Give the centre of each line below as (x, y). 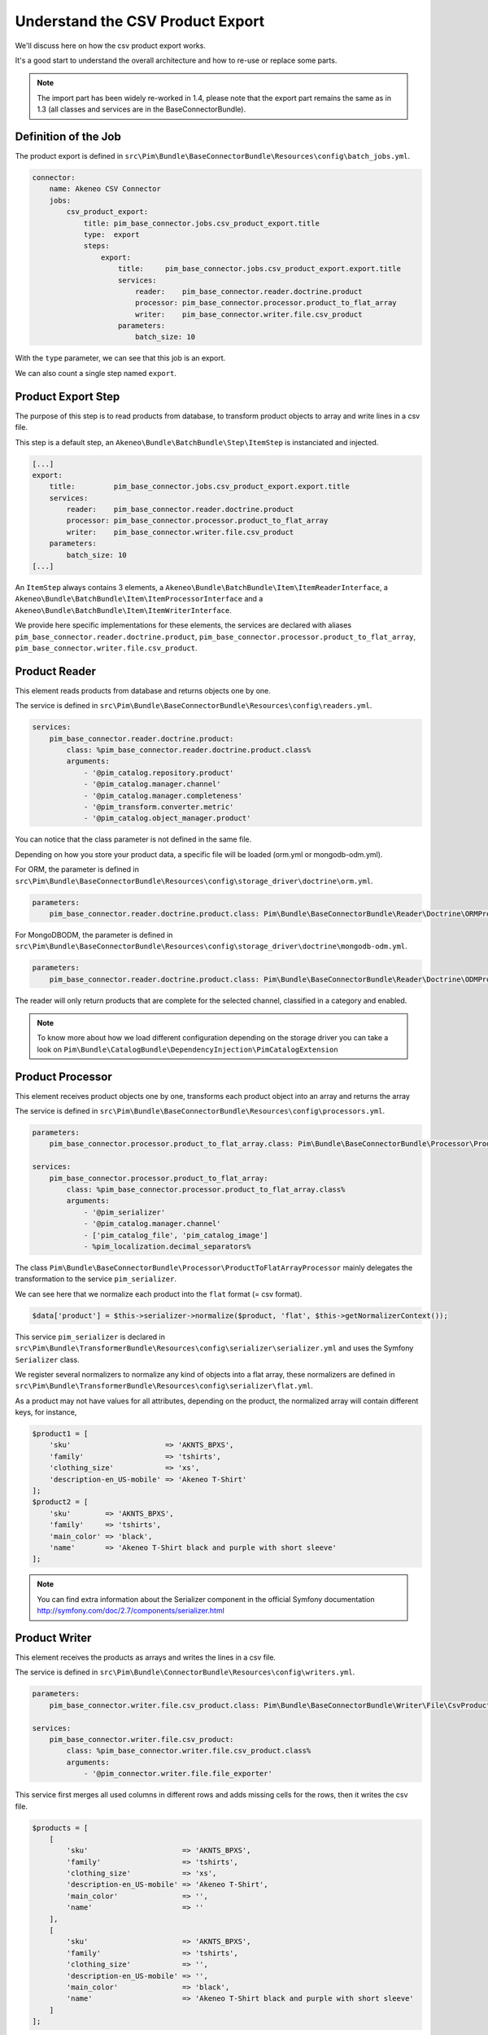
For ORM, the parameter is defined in (77, 869)
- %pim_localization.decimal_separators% (167, 1247)
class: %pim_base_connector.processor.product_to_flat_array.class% (206, 1190)
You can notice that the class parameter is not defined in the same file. (133, 839)
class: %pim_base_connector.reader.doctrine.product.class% (189, 750)
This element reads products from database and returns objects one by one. (143, 690)
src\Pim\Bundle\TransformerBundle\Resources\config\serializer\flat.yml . (164, 1386)
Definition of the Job (68, 136)
